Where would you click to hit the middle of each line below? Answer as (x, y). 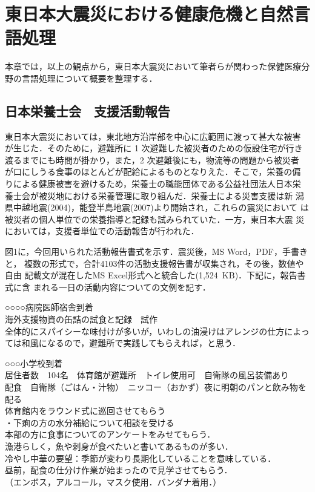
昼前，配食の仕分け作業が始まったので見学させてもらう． (119, 470)
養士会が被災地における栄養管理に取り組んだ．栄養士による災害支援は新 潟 (154, 195)
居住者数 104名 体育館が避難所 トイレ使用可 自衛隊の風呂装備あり (147, 375)
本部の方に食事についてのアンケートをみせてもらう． (110, 434)
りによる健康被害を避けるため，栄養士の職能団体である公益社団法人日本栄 (153, 184)
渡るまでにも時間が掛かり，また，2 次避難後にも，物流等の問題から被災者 (152, 159)
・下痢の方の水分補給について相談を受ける (90, 422)
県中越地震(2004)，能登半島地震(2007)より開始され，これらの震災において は (157, 207)
